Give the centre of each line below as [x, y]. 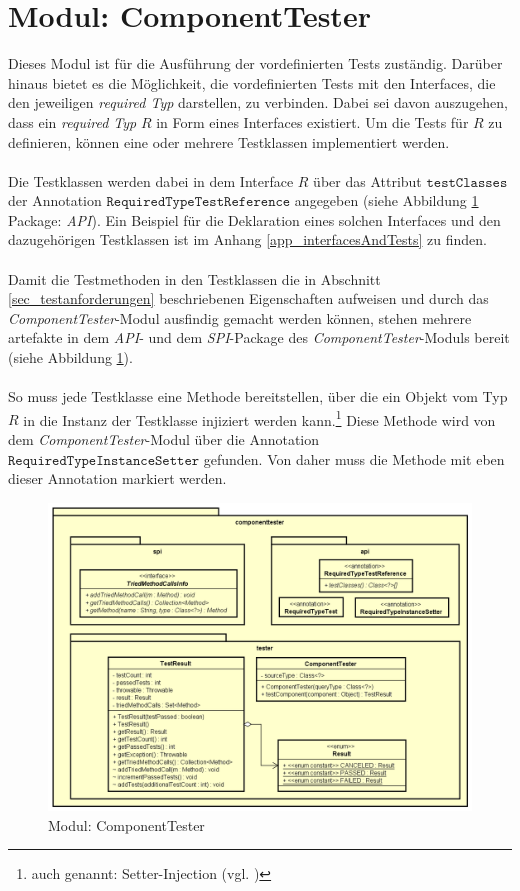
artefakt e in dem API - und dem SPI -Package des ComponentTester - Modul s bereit [259, 337]
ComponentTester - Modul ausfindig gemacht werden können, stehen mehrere [240, 317]
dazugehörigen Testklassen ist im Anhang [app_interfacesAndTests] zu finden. [247, 239]
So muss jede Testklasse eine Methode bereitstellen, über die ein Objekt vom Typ [258, 396]
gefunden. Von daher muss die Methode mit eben [354, 458]
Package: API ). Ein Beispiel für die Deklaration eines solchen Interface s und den [254, 219]
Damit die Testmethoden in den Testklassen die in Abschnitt [194, 278]
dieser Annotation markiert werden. [117, 478]
